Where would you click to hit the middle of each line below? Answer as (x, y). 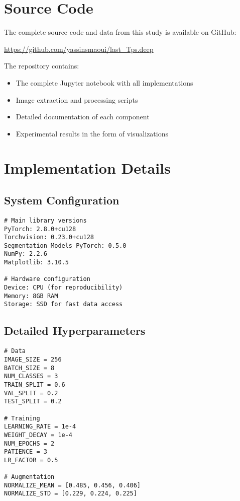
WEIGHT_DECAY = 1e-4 (38, 435)
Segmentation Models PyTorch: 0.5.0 (65, 245)
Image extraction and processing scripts (77, 99)
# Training (22, 418)
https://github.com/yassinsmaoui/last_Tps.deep (79, 49)
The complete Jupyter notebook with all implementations (104, 82)
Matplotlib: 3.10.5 (36, 263)
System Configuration (62, 200)
